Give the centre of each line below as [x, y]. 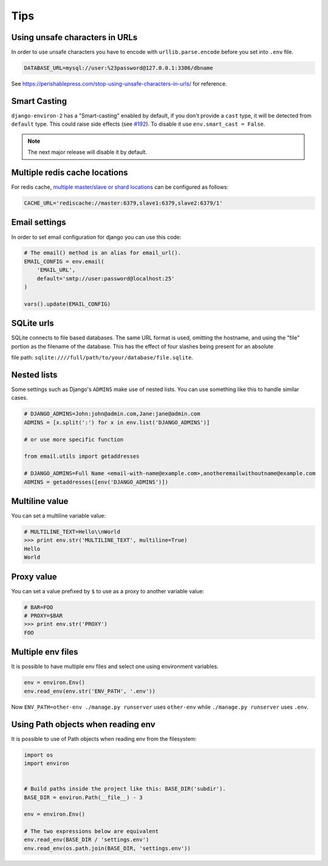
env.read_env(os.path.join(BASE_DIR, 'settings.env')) [107, 848]
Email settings [39, 223]
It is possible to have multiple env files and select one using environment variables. [115, 667]
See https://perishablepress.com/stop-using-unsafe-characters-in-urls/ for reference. [119, 84]
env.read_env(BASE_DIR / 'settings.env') [87, 840]
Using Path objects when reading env [83, 724]
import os [39, 755]
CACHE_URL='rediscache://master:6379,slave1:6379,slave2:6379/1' [123, 203]
